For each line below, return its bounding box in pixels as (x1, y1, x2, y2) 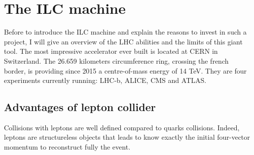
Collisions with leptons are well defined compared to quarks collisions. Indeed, (4, 122, 240, 132)
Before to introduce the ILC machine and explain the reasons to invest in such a (4, 27, 247, 37)
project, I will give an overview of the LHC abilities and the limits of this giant (4, 36, 243, 46)
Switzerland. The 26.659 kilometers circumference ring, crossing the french (4, 55, 229, 66)
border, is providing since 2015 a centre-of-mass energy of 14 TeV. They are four (4, 65, 247, 76)
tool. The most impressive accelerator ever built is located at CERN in (4, 46, 218, 56)
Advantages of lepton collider (4, 99, 156, 115)
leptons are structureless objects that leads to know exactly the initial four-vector (4, 132, 250, 142)
